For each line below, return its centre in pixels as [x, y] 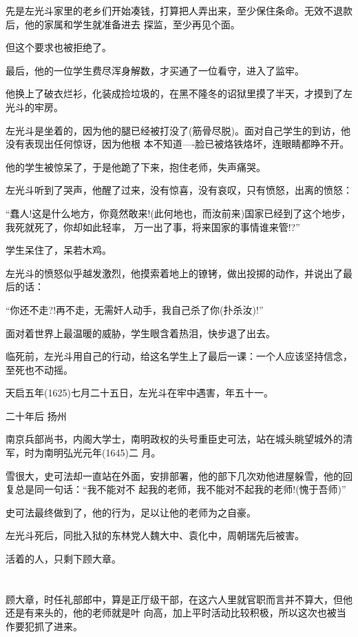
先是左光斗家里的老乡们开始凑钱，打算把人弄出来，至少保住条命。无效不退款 [179, 10]
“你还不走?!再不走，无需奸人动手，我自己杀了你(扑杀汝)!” [135, 309]
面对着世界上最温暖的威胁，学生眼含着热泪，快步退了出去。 [140, 333]
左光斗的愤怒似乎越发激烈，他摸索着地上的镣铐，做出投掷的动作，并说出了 [174, 273]
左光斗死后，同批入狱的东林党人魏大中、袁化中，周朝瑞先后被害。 [155, 535]
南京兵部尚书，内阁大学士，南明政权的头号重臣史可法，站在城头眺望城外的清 [179, 439]
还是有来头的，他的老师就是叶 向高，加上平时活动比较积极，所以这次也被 [171, 613]
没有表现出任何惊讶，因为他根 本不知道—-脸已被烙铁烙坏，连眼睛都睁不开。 [178, 144]
